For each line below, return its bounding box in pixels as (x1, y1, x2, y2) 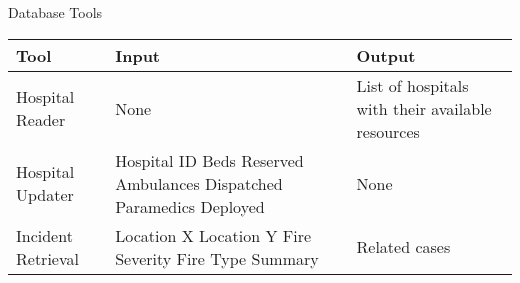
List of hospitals (356, 73, 469, 97)
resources (356, 119, 420, 143)
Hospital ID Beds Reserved (115, 148, 304, 172)
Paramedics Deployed (115, 194, 265, 218)
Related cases (356, 235, 451, 259)
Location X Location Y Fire (115, 223, 312, 247)
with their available (356, 96, 492, 120)
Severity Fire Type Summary (115, 246, 319, 270)
